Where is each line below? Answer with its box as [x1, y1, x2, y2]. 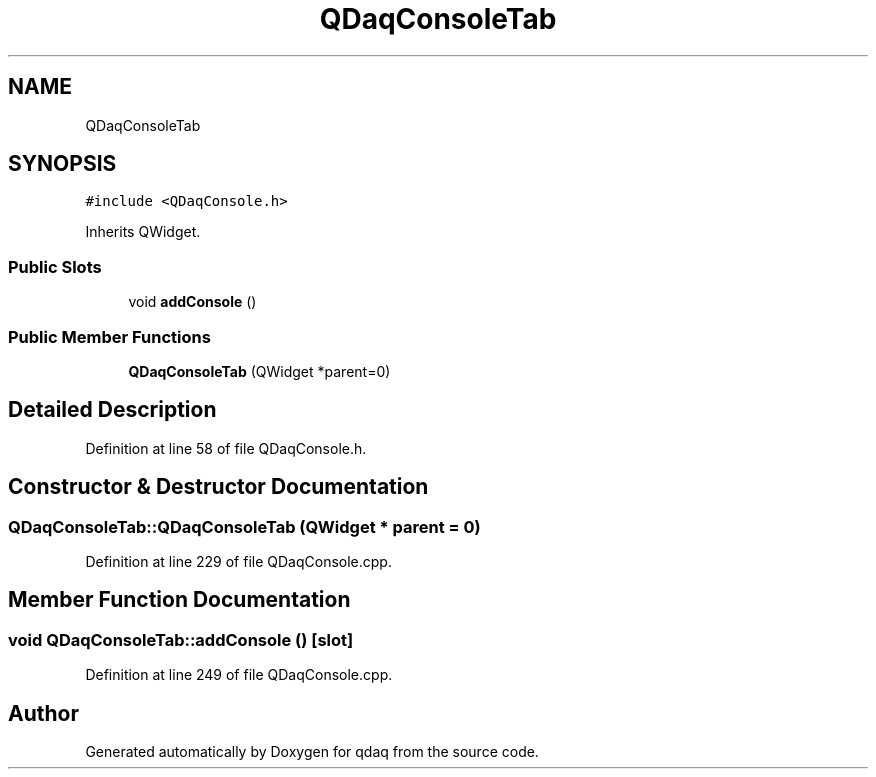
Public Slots [8, 256, 102, 277]
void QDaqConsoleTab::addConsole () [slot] [8, 629, 354, 650]
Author [8, 700, 79, 726]
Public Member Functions [8, 326, 211, 347]
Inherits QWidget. [85, 223, 201, 241]
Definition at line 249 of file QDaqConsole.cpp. [85, 666, 393, 684]
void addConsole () [128, 293, 257, 311]
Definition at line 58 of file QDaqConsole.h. [85, 439, 367, 457]
